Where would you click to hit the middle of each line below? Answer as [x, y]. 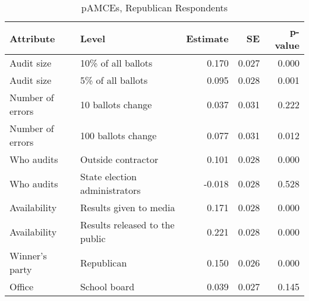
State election [108, 176]
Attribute [32, 38]
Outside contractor [119, 159]
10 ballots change [116, 104]
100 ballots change [118, 135]
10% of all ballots [116, 63]
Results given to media [127, 207]
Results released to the [127, 225]
